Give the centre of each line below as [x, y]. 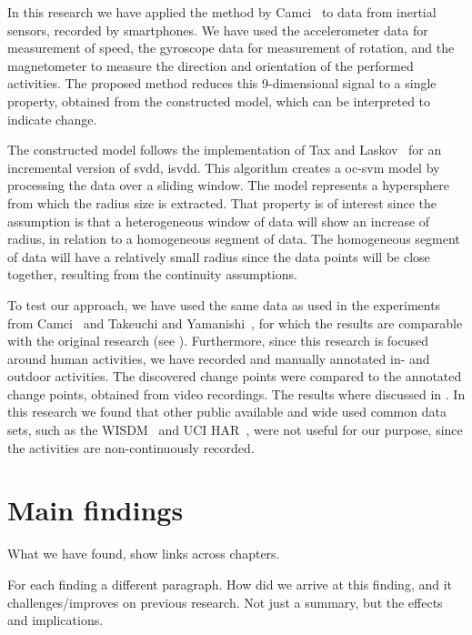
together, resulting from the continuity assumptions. [152, 274]
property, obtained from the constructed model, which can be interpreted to [219, 101]
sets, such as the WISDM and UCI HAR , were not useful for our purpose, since [235, 430]
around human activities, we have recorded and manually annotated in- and [219, 358]
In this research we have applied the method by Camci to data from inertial [222, 12]
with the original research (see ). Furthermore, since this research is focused [218, 341]
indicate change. [52, 119]
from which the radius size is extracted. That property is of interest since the [222, 202]
